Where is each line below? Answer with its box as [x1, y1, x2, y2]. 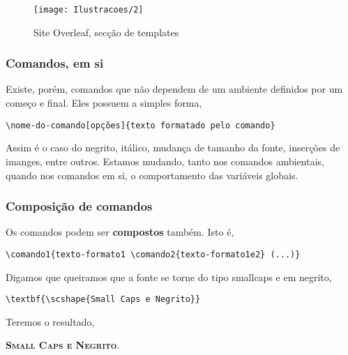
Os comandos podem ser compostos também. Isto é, [6, 225, 234, 239]
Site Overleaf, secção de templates [33, 24, 179, 39]
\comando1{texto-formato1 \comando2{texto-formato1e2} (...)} [6, 249, 301, 259]
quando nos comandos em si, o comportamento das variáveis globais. [6, 167, 298, 182]
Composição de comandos [6, 197, 153, 215]
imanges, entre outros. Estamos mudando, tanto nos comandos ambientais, [6, 153, 324, 168]
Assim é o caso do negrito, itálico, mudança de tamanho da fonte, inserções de [6, 140, 340, 155]
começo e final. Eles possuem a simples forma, [6, 96, 202, 110]
